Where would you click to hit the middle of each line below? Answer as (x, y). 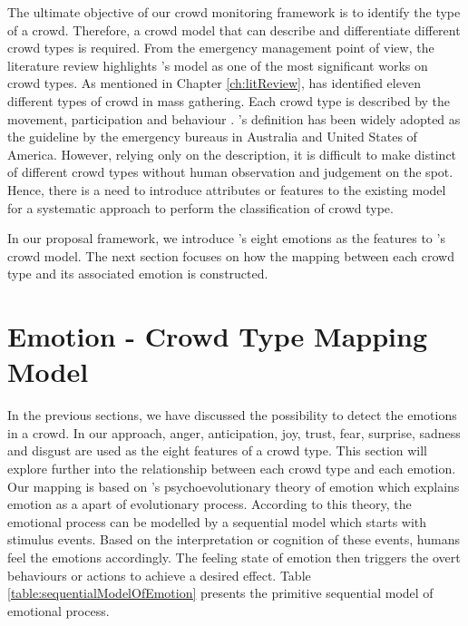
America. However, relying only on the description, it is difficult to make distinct (232, 154)
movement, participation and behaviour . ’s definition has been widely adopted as (234, 118)
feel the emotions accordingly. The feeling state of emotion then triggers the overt (234, 557)
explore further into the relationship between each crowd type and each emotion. (232, 468)
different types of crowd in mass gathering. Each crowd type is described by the (229, 100)
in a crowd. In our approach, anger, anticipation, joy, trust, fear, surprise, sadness (234, 432)
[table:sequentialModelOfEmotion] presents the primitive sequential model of (220, 593)
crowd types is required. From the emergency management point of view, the (221, 48)
